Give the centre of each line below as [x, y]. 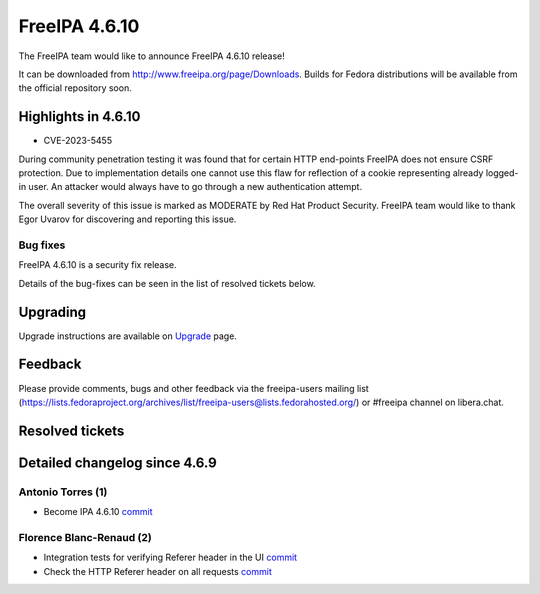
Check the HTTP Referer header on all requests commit [157, 571]
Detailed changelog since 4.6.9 [117, 462]
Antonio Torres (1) [63, 492]
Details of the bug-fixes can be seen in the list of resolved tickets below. [167, 283]
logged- [502, 173]
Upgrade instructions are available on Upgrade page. [127, 336]
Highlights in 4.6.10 [79, 116]
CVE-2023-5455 [78, 141]
